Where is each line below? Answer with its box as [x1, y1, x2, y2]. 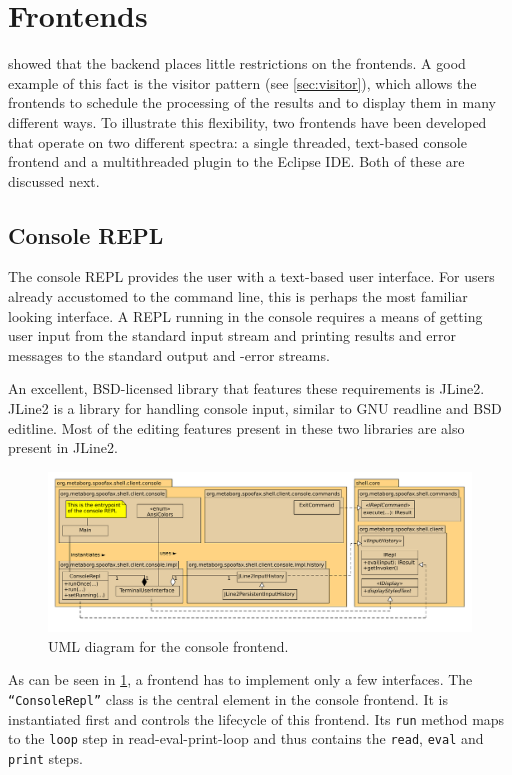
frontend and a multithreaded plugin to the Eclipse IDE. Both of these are [8, 151, 465, 172]
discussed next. [8, 170, 100, 191]
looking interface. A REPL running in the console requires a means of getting [8, 305, 483, 326]
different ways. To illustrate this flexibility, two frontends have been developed [8, 111, 487, 132]
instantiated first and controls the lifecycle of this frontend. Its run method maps [8, 708, 505, 729]
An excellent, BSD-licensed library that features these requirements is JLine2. [8, 378, 485, 399]
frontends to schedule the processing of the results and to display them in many [8, 92, 496, 113]
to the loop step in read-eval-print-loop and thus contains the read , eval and [8, 728, 484, 749]
